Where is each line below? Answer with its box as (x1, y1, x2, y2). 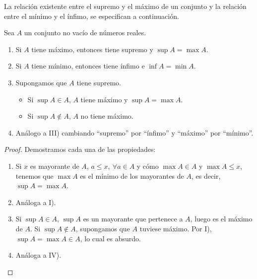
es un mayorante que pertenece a (83, 213, 183, 224)
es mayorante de (30, 160, 79, 171)
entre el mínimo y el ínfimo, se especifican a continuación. (4, 10, 179, 21)
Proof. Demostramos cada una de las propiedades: (4, 144, 156, 154)
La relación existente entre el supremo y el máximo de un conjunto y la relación (4, 1, 247, 11)
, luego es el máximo (190, 213, 253, 224)
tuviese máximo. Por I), (139, 223, 212, 233)
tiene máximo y (80, 94, 128, 104)
